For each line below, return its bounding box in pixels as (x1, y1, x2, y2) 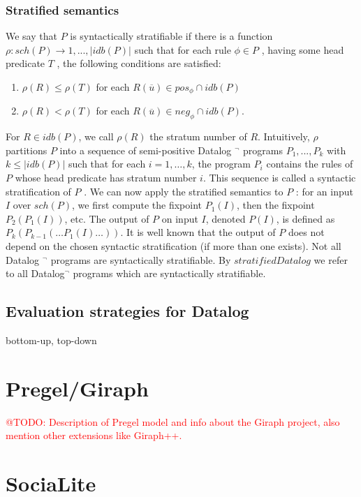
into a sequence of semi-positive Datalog (59, 142, 232, 157)
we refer (314, 252, 348, 267)
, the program (191, 156, 251, 171)
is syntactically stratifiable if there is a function (70, 29, 273, 43)
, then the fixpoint (237, 198, 315, 212)
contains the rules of (266, 156, 353, 171)
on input (161, 211, 198, 225)
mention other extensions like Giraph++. (6, 428, 182, 443)
